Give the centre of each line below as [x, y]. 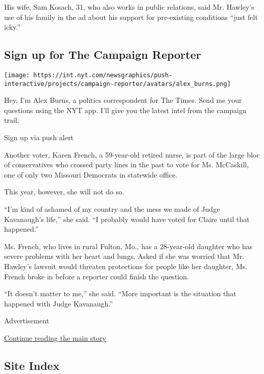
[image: [17, 75]
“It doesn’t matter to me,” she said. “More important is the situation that [120, 293]
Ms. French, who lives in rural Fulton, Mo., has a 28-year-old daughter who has [128, 246]
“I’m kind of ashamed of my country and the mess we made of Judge [112, 209]
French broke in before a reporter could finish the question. [97, 276]
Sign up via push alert [39, 137]
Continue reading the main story [55, 337]
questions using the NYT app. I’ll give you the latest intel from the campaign [125, 110]
